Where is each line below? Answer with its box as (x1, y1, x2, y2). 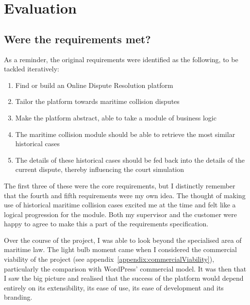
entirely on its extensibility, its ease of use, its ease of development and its (4, 282, 224, 292)
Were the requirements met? (4, 31, 151, 46)
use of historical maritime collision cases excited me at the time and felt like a (4, 200, 236, 210)
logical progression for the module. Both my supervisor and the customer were (4, 209, 237, 219)
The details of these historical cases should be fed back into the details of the (15, 154, 245, 165)
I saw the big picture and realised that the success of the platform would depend (4, 273, 244, 283)
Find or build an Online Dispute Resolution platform (15, 80, 173, 90)
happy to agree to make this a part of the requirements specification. (4, 219, 209, 229)
